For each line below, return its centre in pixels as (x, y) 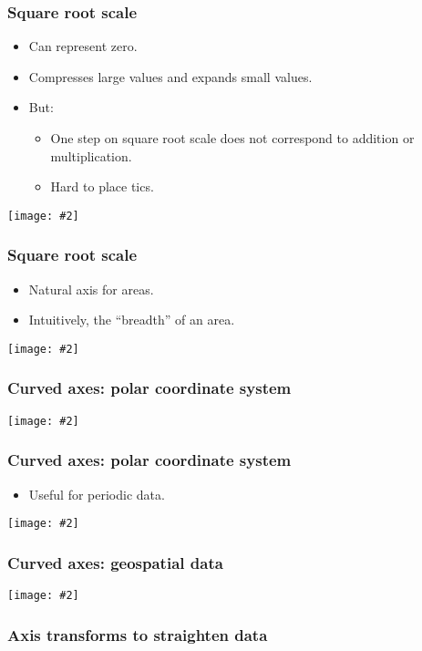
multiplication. (91, 155)
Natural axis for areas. (91, 289)
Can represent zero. (83, 46)
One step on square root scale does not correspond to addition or (232, 138)
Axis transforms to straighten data (138, 634)
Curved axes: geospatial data (115, 562)
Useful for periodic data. (97, 494)
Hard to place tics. (102, 186)
